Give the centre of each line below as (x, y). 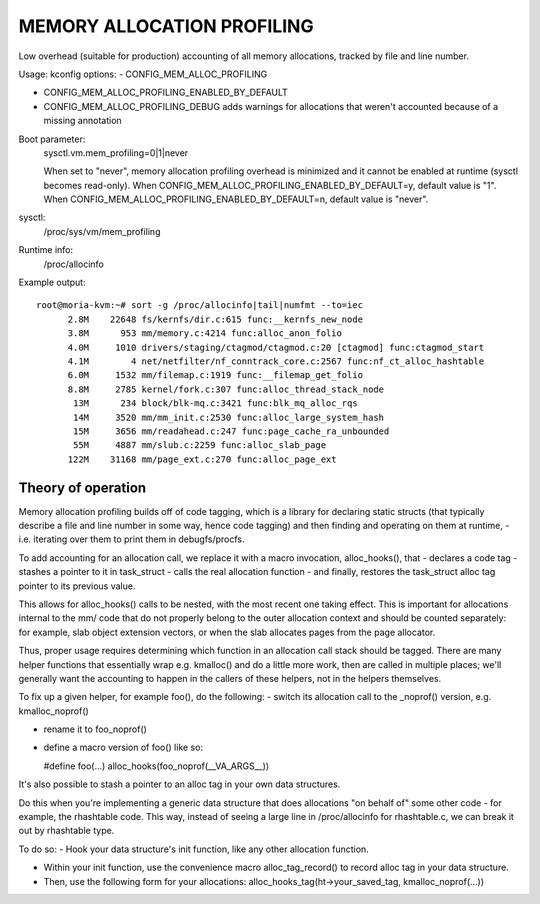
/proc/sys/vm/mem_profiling (102, 231)
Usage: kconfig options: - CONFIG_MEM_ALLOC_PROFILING (143, 74)
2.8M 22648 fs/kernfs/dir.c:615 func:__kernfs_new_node (215, 319)
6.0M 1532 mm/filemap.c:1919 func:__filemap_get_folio (215, 375)
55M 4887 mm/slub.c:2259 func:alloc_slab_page (200, 445)
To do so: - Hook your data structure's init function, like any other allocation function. (193, 849)
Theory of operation (82, 487)
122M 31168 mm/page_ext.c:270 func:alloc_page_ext (202, 459)
